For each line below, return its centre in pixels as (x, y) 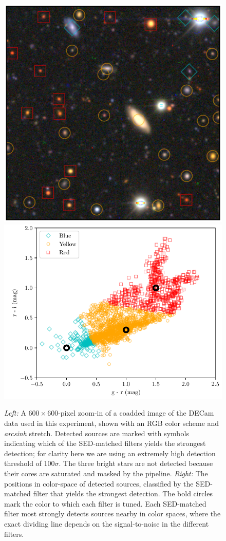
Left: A (15, 413)
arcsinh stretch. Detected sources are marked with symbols (97, 433)
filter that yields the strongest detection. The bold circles (123, 493)
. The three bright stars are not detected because (136, 463)
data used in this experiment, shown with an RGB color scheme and (112, 423)
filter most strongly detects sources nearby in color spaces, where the (112, 514)
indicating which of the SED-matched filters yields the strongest (105, 443)
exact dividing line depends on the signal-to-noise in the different (107, 523)
